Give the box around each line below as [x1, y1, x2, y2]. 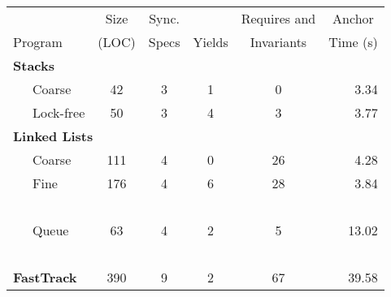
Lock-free [33, 103, 85, 122]
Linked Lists [13, 127, 93, 145]
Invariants [250, 32, 307, 51]
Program [13, 32, 63, 51]
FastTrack [13, 268, 77, 286]
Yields [193, 32, 228, 51]
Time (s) [328, 32, 378, 51]
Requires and [241, 9, 316, 28]
